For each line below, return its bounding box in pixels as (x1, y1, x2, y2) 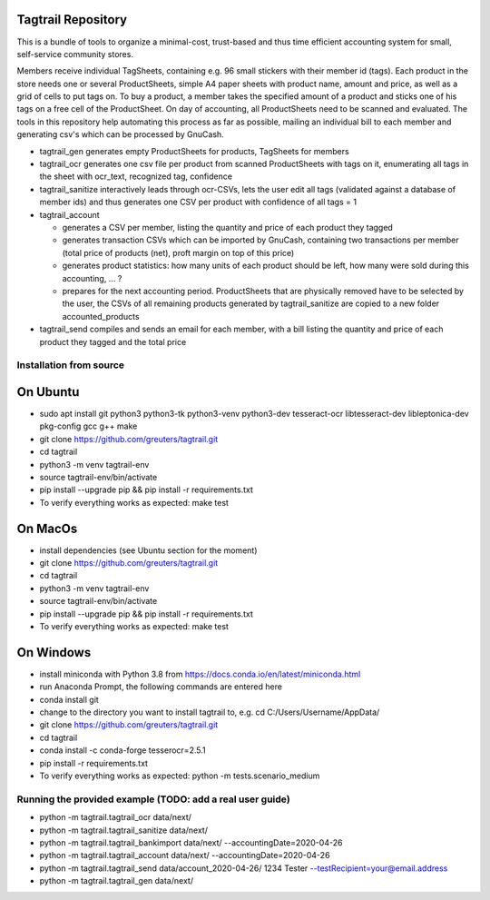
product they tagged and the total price (39, 336, 187, 347)
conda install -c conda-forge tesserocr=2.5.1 (39, 745, 206, 756)
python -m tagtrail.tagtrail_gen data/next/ (39, 875, 194, 886)
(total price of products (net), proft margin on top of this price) (62, 247, 295, 258)
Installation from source (16, 359, 125, 371)
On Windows (16, 645, 92, 660)
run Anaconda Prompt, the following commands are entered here (39, 681, 283, 692)
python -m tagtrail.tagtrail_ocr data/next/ (39, 812, 192, 823)
